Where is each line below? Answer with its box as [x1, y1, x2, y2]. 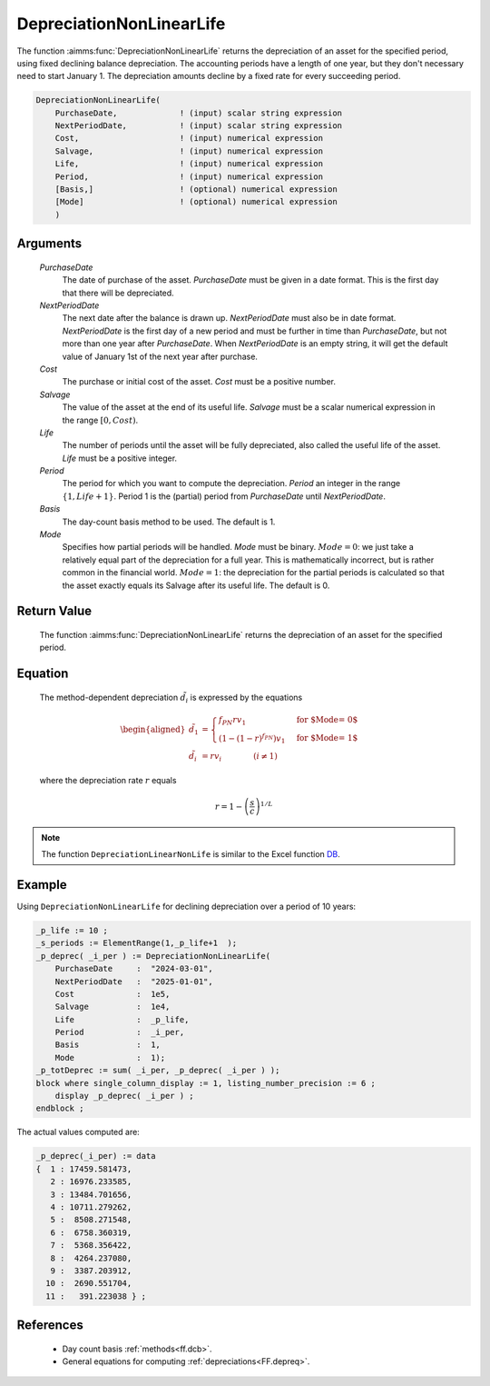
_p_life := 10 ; [35, 925, 109, 935]
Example [16, 877, 67, 892]
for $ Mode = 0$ [296, 714, 358, 724]
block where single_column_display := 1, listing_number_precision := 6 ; [35, 1078, 377, 1088]
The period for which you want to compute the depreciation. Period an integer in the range [62, 478, 401, 489]
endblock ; [35, 1103, 84, 1113]
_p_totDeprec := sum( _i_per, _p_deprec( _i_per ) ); [35, 1065, 280, 1076]
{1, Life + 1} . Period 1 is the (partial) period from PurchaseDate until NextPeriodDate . [62, 491, 386, 502]
